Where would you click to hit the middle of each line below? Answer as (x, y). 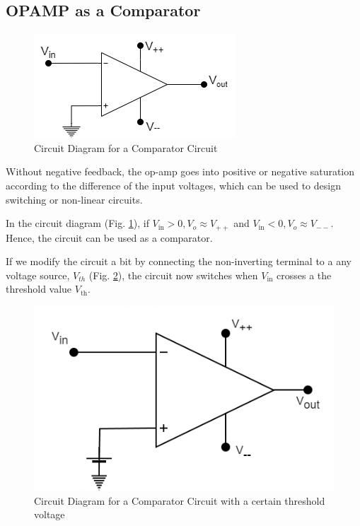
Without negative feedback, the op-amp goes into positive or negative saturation (180, 171)
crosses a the (304, 275)
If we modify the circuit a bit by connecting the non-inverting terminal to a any (179, 261)
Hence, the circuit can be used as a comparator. (109, 237)
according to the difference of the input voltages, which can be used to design (173, 185)
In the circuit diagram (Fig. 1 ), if (77, 223)
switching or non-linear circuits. (74, 199)
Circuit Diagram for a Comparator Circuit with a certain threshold (180, 500)
